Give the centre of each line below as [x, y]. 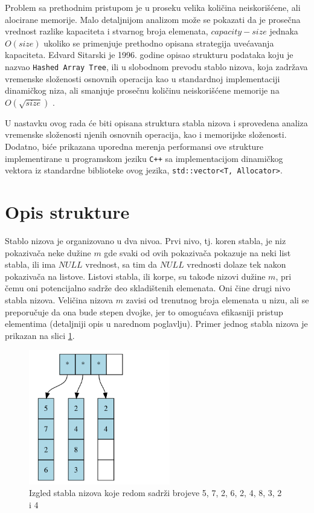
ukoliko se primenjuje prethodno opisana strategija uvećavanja [159, 43]
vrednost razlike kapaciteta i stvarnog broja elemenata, [107, 31]
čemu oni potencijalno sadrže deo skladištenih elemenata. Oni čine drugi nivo [148, 288]
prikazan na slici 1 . [40, 335]
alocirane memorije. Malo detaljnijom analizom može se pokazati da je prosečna [153, 19]
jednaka [284, 31]
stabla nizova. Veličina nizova [59, 300]
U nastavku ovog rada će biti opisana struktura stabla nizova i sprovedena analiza [156, 122]
